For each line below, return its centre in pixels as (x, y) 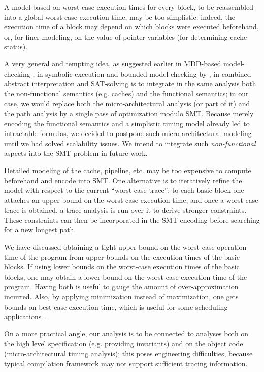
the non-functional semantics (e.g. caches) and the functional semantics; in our (126, 93)
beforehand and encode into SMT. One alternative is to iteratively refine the (123, 180)
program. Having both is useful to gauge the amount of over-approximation (121, 286)
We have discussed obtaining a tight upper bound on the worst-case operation (125, 247)
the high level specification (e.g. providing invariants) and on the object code (124, 343)
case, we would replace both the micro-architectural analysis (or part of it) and (127, 103)
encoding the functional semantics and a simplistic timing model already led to (127, 123)
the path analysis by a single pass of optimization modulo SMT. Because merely (129, 113)
